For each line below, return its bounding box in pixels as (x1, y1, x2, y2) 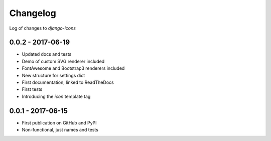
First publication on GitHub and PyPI (22, 119, 97, 125)
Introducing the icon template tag (22, 93, 91, 99)
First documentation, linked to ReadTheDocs (22, 79, 114, 85)
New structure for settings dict (22, 72, 85, 78)
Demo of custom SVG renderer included (22, 58, 105, 64)
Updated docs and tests (22, 51, 72, 57)
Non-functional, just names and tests (22, 127, 99, 133)
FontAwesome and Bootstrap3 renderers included (22, 65, 125, 71)
